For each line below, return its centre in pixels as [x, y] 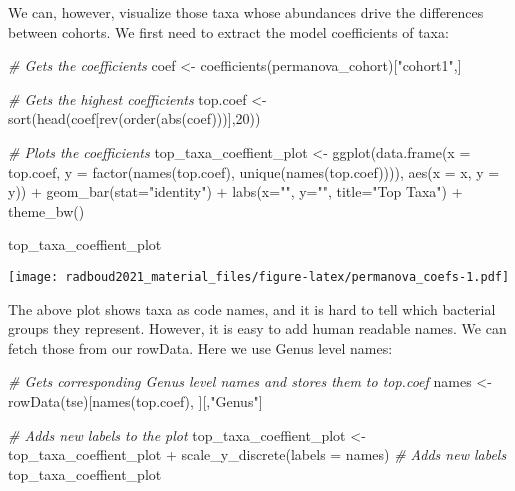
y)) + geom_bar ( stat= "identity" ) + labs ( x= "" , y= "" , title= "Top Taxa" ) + [235, 191]
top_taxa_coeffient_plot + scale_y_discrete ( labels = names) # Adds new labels [257, 454]
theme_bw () [46, 210]
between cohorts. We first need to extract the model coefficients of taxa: [228, 31]
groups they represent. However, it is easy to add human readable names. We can [257, 328]
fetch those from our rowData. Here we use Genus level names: [200, 347]
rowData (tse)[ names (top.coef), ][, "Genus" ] [135, 400]
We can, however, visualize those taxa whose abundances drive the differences [246, 12]
